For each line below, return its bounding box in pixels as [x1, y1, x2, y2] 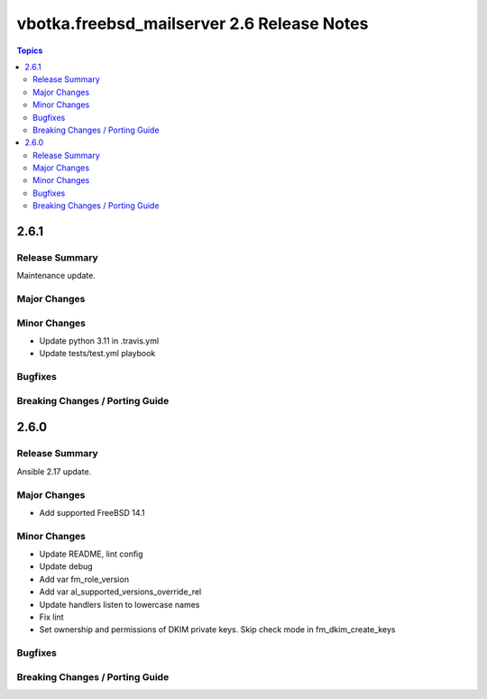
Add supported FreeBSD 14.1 [39, 507, 145, 518]
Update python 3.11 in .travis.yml [39, 336, 160, 346]
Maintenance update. [16, 271, 96, 281]
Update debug [39, 561, 94, 572]
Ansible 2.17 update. [16, 465, 92, 477]
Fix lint [39, 612, 64, 622]
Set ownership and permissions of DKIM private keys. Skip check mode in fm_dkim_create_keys [39, 624, 396, 635]
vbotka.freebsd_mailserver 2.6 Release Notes [16, 14, 369, 33]
